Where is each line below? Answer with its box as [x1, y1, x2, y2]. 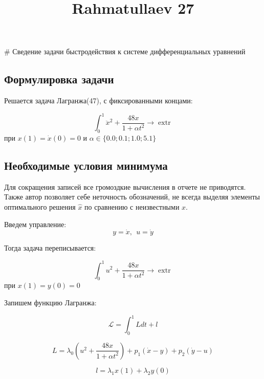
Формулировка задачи [4, 71, 114, 87]
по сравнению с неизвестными [84, 202, 180, 212]
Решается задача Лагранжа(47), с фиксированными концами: [4, 95, 193, 106]
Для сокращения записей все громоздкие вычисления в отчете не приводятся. [4, 181, 246, 192]
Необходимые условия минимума [4, 158, 168, 173]
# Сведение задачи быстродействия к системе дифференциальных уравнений [4, 46, 246, 57]
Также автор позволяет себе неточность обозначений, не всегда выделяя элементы [4, 191, 260, 202]
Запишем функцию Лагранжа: [4, 297, 97, 307]
